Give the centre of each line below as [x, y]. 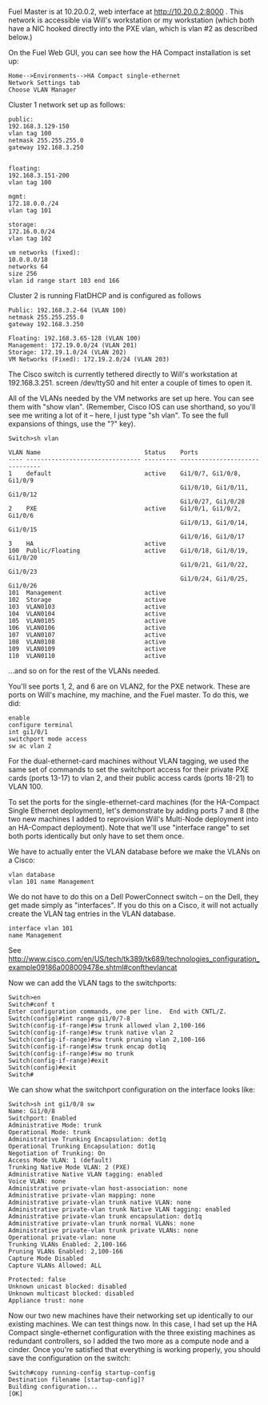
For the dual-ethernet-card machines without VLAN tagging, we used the [129, 761]
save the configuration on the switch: [70, 1358]
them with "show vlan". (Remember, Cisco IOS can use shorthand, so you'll [132, 407]
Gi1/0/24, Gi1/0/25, [214, 579]
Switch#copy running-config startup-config [82, 1373]
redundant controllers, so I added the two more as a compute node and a [129, 1341]
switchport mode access [48, 739]
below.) [20, 37]
